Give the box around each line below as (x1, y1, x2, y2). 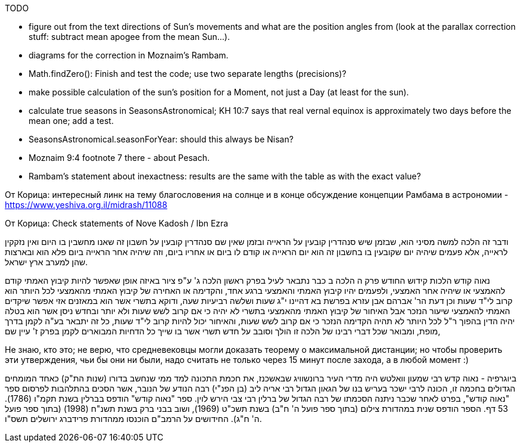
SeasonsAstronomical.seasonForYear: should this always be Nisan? (29, 134, 294, 144)
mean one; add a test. (29, 116, 114, 126)
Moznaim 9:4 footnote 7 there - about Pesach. (29, 153, 210, 163)
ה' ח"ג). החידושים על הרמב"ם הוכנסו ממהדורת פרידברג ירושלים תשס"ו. (5, 414, 262, 424)
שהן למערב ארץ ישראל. (5, 257, 88, 267)
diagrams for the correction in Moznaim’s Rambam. (29, 50, 229, 60)
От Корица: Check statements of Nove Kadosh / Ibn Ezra (5, 218, 229, 228)
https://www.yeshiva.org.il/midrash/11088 (5, 200, 167, 210)
